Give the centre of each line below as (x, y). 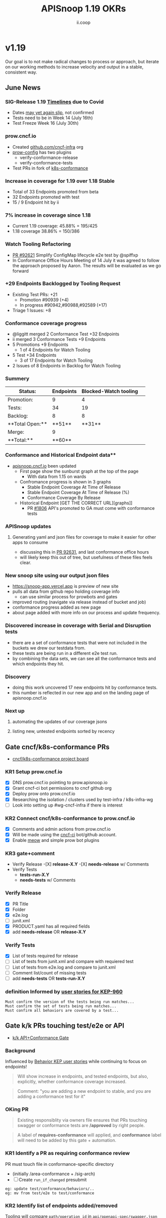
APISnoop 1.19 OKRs (83, 9)
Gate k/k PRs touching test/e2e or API (65, 1026)
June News (23, 88)
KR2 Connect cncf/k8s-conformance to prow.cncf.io (70, 818)
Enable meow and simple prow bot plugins (56, 840)
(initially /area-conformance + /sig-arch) (54, 1174)
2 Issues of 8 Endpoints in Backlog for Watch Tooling (66, 366)
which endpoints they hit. (38, 663)
